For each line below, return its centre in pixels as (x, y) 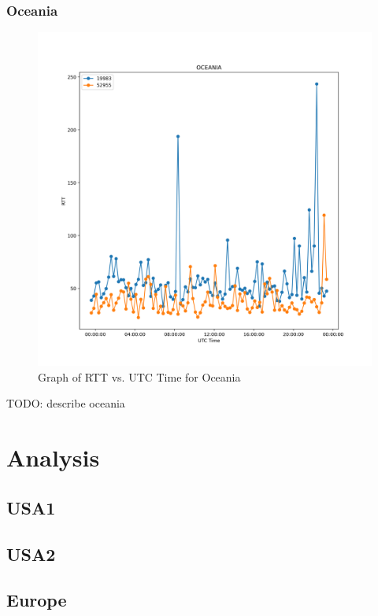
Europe (37, 600)
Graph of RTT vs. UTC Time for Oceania (139, 376)
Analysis (53, 457)
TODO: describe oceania (66, 403)
